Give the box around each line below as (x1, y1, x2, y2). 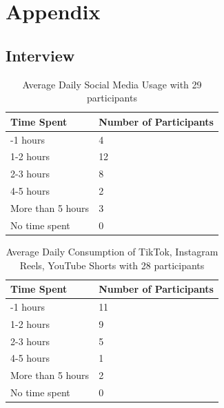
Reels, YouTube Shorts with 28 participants (19, 258, 205, 272)
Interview (6, 44, 75, 66)
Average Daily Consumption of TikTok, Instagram (6, 244, 218, 258)
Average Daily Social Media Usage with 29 (22, 77, 202, 91)
